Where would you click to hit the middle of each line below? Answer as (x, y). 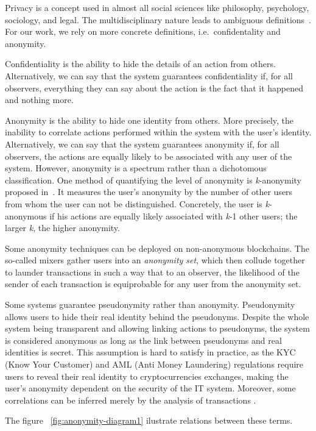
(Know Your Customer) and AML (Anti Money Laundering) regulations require (154, 364)
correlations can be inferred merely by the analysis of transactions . (131, 400)
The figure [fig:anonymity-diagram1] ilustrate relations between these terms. (149, 420)
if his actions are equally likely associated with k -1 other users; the (174, 215)
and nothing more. (39, 100)
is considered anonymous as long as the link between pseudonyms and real (143, 340)
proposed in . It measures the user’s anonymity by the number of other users (149, 192)
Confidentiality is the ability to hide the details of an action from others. (140, 64)
